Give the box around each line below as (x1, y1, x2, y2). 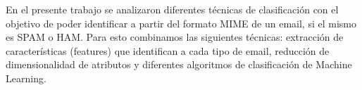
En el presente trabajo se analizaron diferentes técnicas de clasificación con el (6, 2, 339, 16)
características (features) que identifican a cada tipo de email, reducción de (6, 43, 330, 58)
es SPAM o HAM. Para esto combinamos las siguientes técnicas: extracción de (6, 30, 344, 44)
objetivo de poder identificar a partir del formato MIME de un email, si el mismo (6, 15, 356, 30)
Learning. (6, 70, 46, 85)
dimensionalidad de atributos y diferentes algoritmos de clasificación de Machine (6, 57, 352, 72)
